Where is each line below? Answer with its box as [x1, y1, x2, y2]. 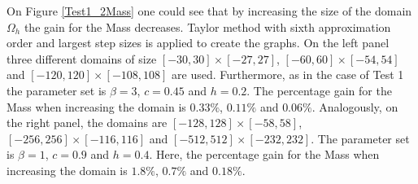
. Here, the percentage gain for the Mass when [149, 146, 380, 163]
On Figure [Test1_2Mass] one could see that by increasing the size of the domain [7, 2, 412, 19]
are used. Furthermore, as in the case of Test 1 [172, 66, 404, 83]
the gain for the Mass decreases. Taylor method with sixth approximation [24, 18, 391, 35]
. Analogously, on [311, 98, 398, 115]
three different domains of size [7, 50, 157, 67]
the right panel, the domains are [7, 114, 168, 131]
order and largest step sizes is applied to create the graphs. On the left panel [7, 34, 390, 51]
